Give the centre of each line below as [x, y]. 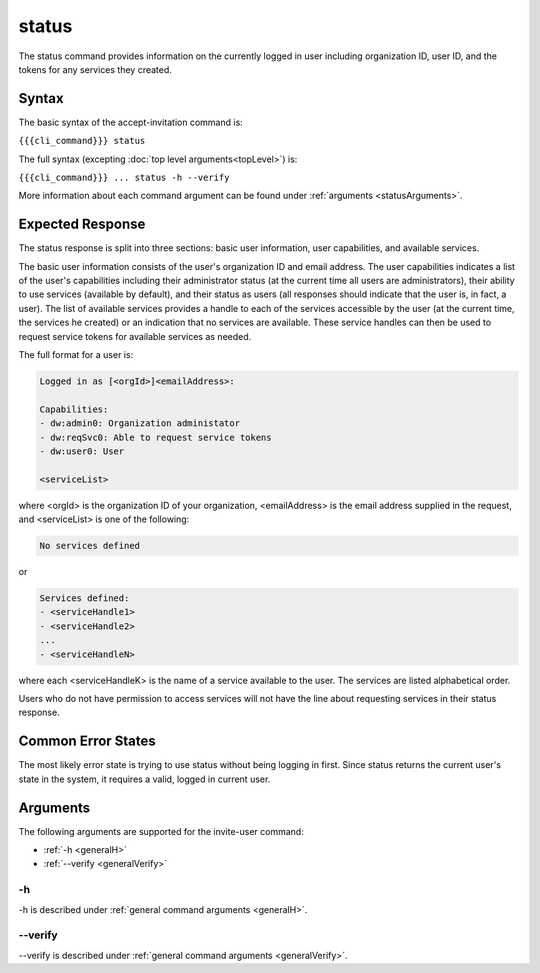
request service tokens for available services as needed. [135, 336]
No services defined [89, 546]
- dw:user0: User [82, 451]
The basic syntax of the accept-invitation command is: [131, 122]
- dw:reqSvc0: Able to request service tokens [155, 437]
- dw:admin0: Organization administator [139, 423]
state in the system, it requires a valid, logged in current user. [144, 779]
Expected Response [82, 224]
